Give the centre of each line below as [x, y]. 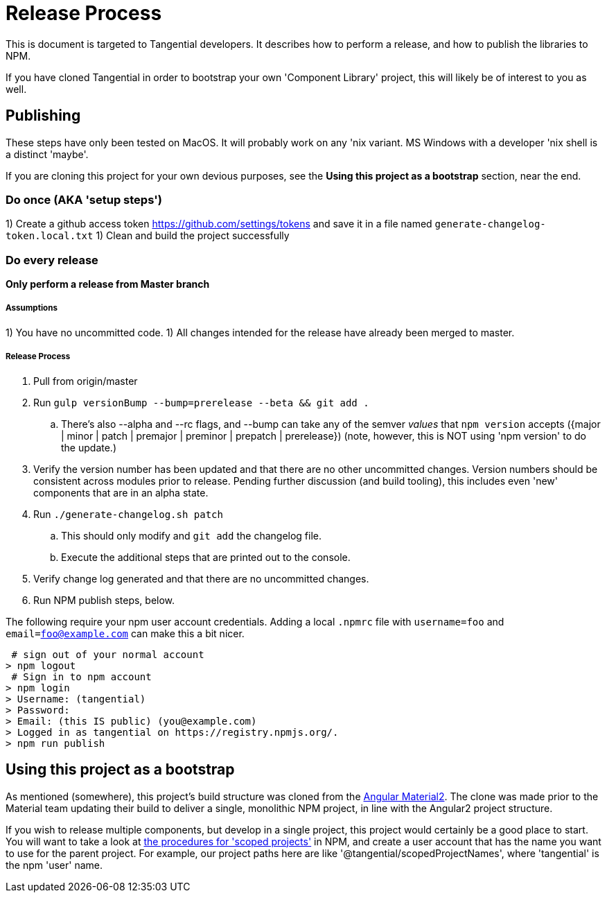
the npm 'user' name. [54, 865]
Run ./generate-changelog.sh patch [128, 514]
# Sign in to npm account [81, 676]
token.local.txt [50, 236]
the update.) [89, 447]
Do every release [52, 260]
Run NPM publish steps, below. [104, 600]
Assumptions [32, 308]
